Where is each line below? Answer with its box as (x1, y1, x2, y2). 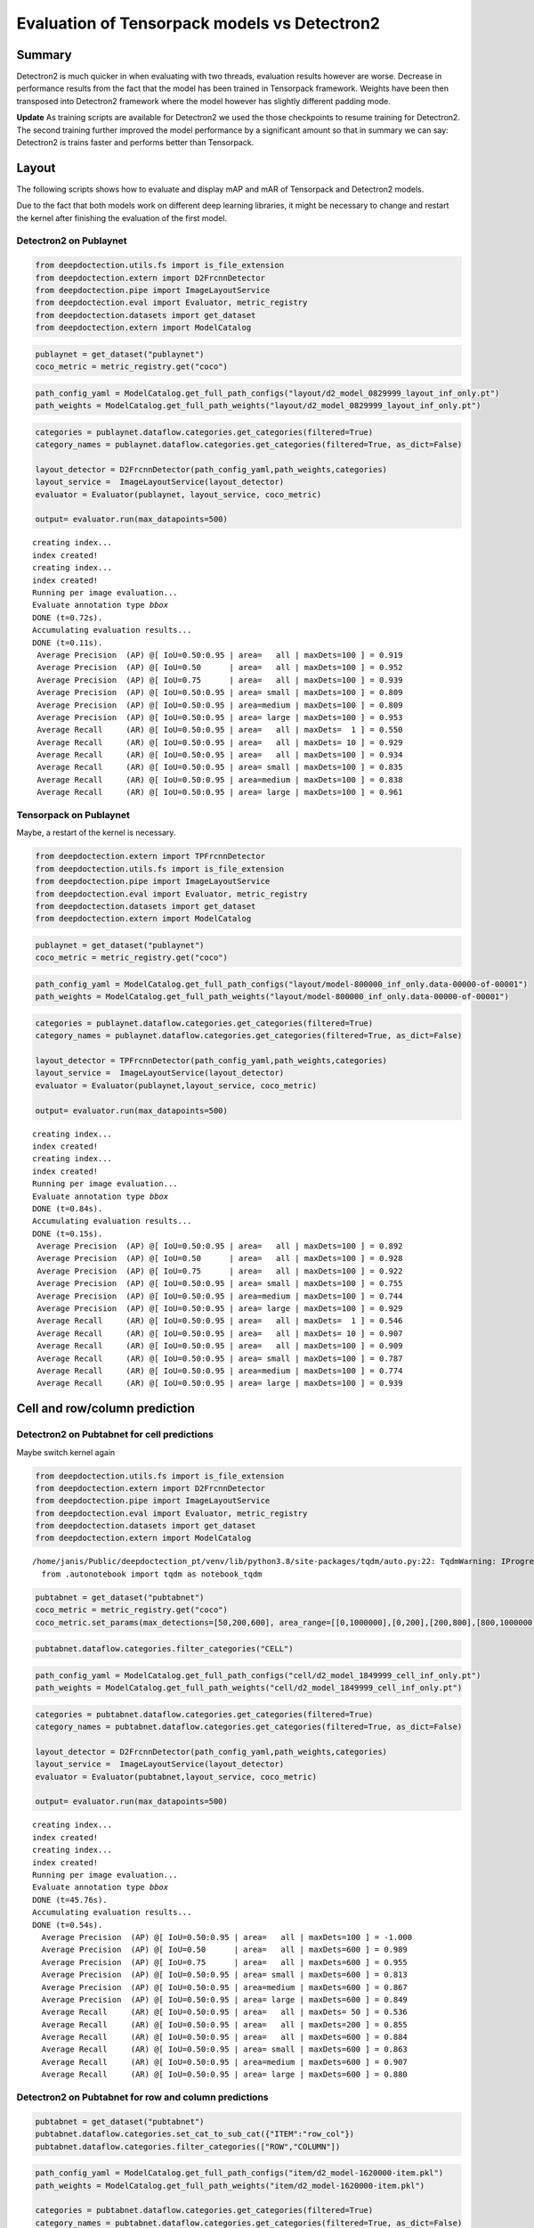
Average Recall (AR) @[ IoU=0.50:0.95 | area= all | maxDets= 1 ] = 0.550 (36, 725, 403, 735)
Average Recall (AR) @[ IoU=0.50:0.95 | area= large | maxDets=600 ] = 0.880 (41, 2069, 409, 2080)
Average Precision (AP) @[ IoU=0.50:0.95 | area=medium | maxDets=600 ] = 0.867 (41, 1982, 409, 1992)
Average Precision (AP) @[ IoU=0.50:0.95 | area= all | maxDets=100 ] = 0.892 (36, 1241, 403, 1251)
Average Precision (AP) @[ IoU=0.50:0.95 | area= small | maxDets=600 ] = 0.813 (41, 1970, 409, 1980)
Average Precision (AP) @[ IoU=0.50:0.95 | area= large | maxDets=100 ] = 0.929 (36, 1304, 403, 1314)
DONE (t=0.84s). (32, 1203, 103, 1214)
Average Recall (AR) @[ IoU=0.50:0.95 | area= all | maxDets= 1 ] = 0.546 (36, 1315, 403, 1326)
